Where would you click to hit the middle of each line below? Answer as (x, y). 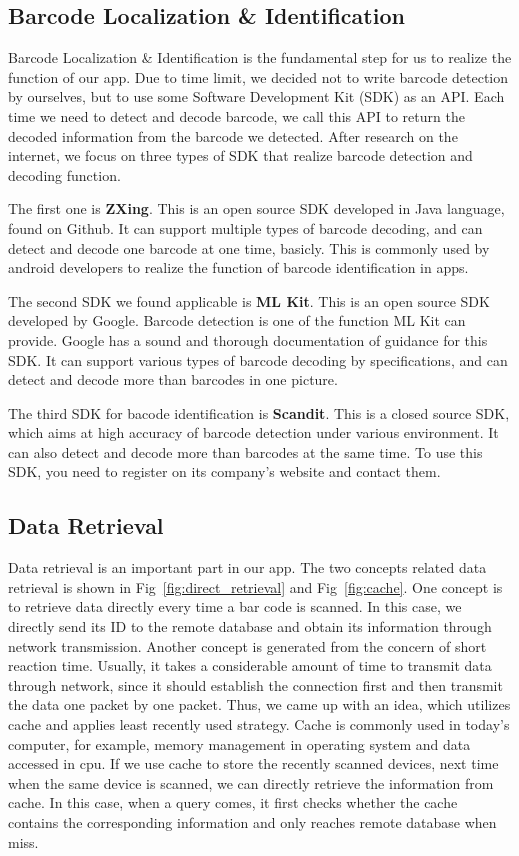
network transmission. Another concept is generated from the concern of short (247, 645)
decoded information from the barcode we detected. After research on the (233, 135)
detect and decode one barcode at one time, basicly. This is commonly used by (249, 247)
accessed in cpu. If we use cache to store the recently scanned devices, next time (253, 763)
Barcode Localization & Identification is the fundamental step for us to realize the (260, 57)
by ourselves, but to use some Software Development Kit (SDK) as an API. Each (256, 96)
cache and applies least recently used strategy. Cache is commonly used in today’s (259, 724)
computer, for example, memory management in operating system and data (239, 743)
